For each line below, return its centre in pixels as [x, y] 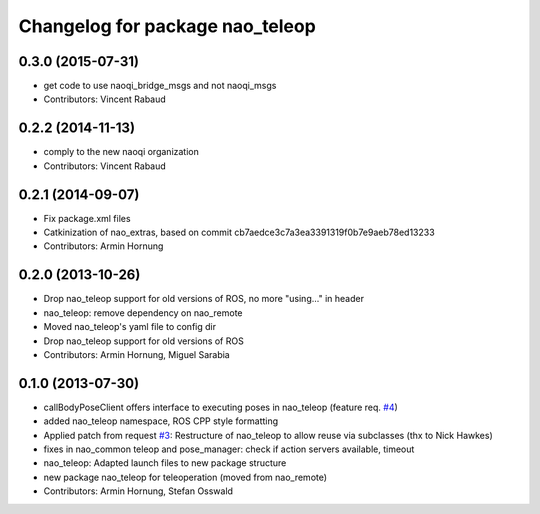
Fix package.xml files [87, 218]
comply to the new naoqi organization [121, 152]
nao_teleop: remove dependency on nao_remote [143, 312]
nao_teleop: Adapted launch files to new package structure [165, 463]
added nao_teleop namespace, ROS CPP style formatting [161, 421]
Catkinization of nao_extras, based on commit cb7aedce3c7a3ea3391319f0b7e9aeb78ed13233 [239, 232]
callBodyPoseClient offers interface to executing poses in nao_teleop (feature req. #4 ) [221, 407]
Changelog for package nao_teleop [167, 26]
